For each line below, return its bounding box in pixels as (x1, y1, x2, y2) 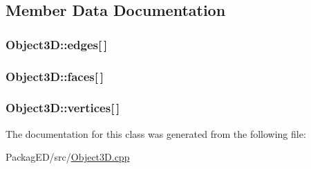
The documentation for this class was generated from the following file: (6, 126, 306, 141)
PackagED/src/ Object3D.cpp (6, 150, 130, 164)
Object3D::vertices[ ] (6, 99, 120, 116)
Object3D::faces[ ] (6, 67, 104, 84)
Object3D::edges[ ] (6, 35, 108, 53)
